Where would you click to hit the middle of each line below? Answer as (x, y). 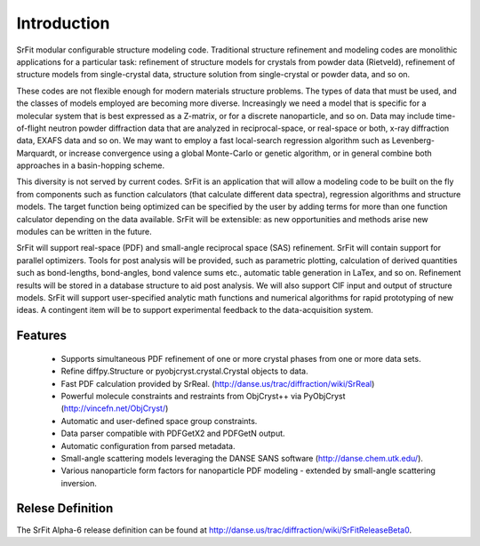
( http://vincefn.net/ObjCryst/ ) (115, 408)
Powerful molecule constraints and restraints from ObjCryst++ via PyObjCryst (203, 396)
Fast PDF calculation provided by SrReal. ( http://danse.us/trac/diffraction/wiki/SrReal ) (218, 383)
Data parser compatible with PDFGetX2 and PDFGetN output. (173, 434)
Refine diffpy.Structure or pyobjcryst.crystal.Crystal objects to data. (184, 371)
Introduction (63, 23)
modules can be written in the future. (84, 232)
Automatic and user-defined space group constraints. (159, 421)
